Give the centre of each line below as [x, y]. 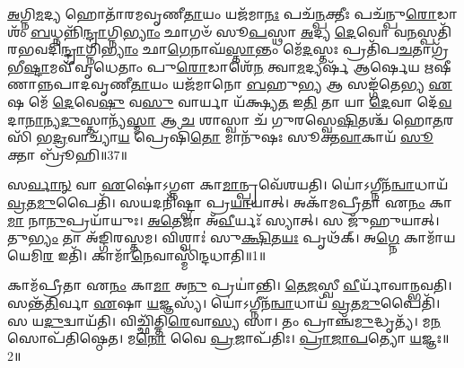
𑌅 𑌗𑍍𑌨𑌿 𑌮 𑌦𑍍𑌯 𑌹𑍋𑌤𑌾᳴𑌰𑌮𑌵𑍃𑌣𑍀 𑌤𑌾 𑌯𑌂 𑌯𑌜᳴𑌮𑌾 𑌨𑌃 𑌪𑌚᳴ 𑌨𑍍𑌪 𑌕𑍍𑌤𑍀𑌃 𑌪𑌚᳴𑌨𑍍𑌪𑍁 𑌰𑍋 [222, 13]
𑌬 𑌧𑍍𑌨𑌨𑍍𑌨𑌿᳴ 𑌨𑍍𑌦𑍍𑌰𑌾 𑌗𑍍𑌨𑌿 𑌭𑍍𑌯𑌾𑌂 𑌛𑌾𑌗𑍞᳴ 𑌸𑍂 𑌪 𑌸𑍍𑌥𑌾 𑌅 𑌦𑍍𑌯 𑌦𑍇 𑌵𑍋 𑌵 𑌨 [224, 31]
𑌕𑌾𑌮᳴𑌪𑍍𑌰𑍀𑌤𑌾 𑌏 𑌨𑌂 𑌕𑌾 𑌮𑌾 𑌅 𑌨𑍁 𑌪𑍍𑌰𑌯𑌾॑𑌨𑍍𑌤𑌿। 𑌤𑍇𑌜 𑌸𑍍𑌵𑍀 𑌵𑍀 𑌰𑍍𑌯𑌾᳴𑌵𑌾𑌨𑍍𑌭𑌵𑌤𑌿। [230, 285]
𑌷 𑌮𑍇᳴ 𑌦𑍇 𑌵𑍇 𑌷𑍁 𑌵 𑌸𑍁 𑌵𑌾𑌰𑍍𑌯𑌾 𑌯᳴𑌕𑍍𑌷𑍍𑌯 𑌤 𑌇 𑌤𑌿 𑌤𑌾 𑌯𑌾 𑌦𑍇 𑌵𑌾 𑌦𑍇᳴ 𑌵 [230, 101]
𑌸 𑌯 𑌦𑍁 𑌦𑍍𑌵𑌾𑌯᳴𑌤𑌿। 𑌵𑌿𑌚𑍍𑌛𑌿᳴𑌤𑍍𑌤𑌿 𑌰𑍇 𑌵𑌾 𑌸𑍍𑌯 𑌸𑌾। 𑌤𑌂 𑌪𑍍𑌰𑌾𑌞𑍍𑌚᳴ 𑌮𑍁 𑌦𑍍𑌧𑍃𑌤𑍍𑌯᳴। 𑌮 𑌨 [224, 320]
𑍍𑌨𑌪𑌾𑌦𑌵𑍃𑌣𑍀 [69, 84]
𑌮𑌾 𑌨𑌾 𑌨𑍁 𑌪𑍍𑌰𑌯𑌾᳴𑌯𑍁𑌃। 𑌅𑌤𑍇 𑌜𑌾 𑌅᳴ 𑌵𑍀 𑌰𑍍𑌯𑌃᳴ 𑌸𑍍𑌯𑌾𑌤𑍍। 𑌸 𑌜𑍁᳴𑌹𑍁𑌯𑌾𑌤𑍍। [223, 219]
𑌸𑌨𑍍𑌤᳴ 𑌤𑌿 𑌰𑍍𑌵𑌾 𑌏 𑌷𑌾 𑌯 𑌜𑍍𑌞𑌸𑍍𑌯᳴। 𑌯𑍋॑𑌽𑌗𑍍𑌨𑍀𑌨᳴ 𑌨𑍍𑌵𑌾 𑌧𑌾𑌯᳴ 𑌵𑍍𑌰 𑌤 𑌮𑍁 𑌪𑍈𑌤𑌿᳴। [224, 302]
